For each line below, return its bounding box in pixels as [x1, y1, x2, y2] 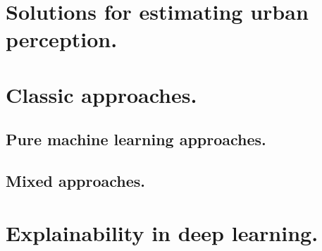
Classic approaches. [6, 80, 197, 109]
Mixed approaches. [6, 170, 146, 192]
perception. [6, 25, 118, 54]
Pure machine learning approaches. [6, 128, 266, 150]
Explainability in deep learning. [6, 218, 318, 247]
